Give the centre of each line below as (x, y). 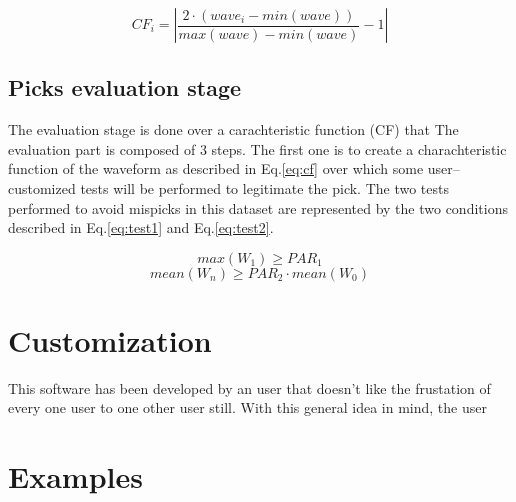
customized (42, 187)
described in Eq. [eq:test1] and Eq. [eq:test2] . (141, 227)
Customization (110, 339)
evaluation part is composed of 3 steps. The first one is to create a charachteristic (257, 148)
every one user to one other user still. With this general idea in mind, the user (247, 407)
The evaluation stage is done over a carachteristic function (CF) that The (233, 129)
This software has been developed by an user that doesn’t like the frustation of (249, 387)
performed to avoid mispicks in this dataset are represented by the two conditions (258, 207)
